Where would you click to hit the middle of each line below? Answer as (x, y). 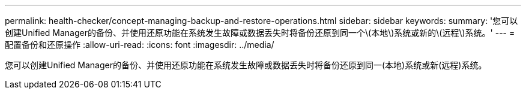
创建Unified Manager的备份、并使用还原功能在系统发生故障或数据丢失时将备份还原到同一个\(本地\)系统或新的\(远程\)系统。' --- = (260, 33)
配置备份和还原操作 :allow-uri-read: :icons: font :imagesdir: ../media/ (140, 45)
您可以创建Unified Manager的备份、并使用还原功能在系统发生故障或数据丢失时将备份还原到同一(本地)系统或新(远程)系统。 (246, 65)
